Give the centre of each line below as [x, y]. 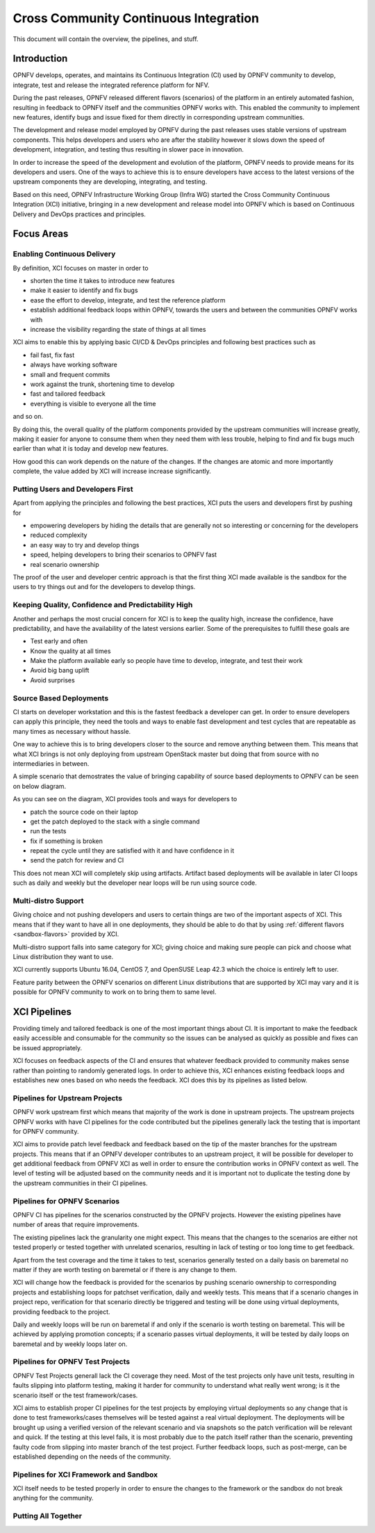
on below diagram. [40, 786]
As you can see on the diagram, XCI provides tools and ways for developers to [125, 799]
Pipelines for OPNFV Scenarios [66, 1201]
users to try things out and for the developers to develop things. [104, 587]
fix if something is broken [67, 841]
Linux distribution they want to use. [63, 956]
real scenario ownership [65, 564]
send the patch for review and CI [77, 860]
